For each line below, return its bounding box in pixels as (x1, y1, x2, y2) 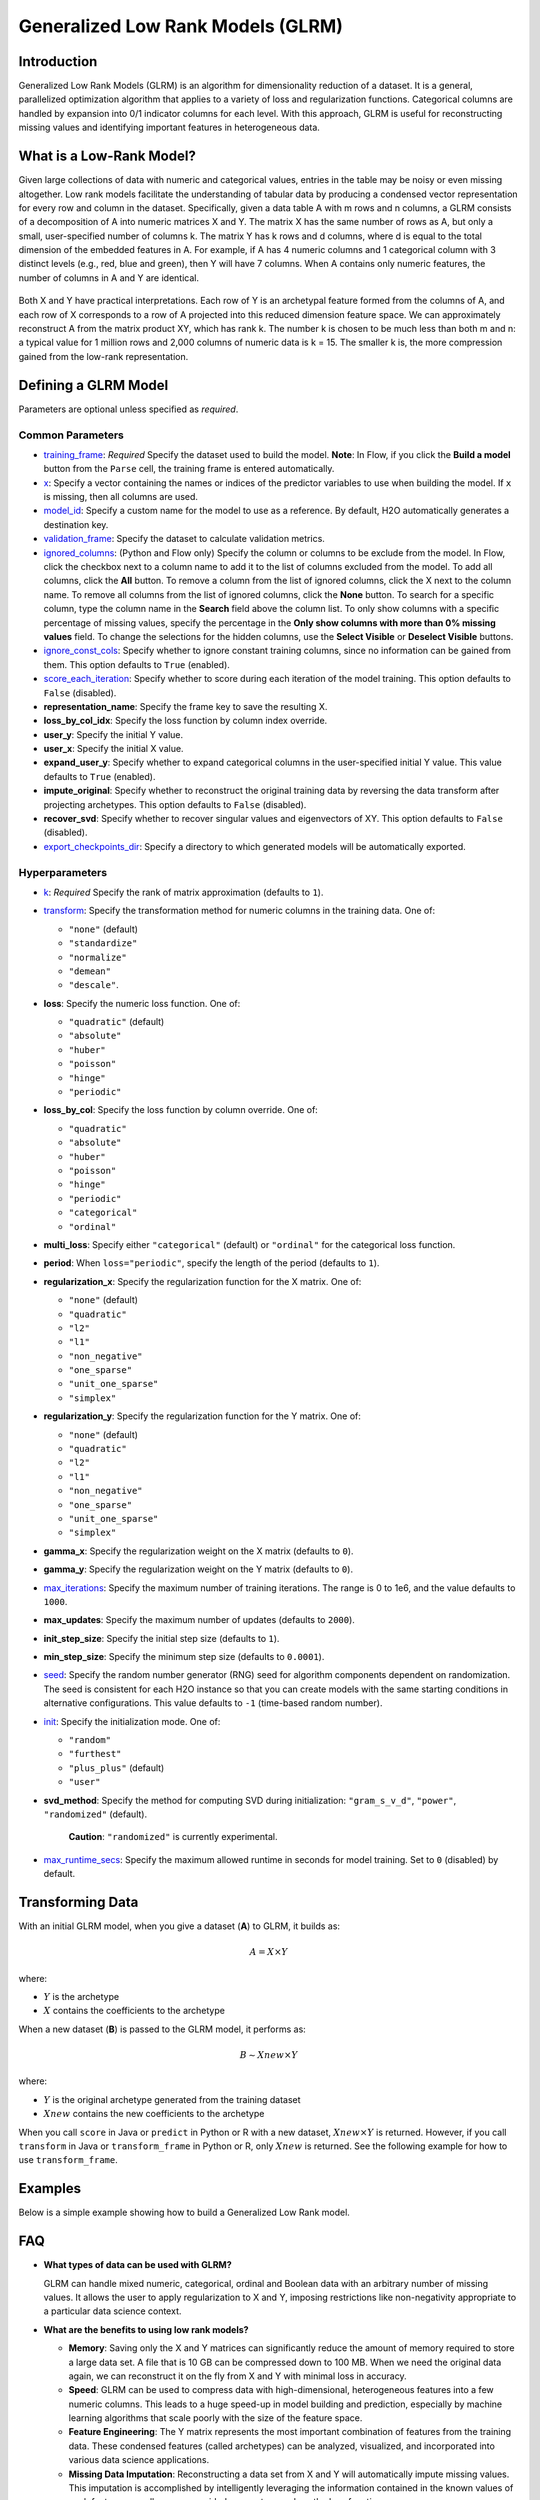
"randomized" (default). (43, 1808, 148, 1820)
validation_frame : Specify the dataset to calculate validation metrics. (43, 533, 325, 545)
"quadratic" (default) (68, 1016, 165, 1028)
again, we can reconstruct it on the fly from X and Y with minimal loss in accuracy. (68, 2370, 407, 2382)
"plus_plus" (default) (68, 1761, 165, 1774)
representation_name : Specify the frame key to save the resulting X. (43, 700, 328, 712)
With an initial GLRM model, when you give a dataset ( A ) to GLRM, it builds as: (18, 1920, 340, 1932)
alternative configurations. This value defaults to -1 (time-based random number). (43, 1697, 383, 1709)
